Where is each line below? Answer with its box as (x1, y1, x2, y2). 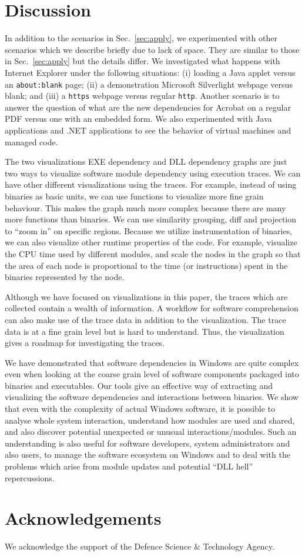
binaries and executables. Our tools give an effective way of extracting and (5, 379, 273, 391)
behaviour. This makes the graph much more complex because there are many (5, 201, 286, 214)
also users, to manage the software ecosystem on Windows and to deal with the (5, 448, 290, 461)
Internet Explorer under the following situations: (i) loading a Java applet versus (5, 66, 296, 78)
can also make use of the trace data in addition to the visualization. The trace (5, 313, 286, 325)
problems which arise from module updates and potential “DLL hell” (5, 460, 253, 472)
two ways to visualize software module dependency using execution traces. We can (5, 167, 301, 179)
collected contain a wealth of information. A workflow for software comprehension (5, 302, 299, 314)
